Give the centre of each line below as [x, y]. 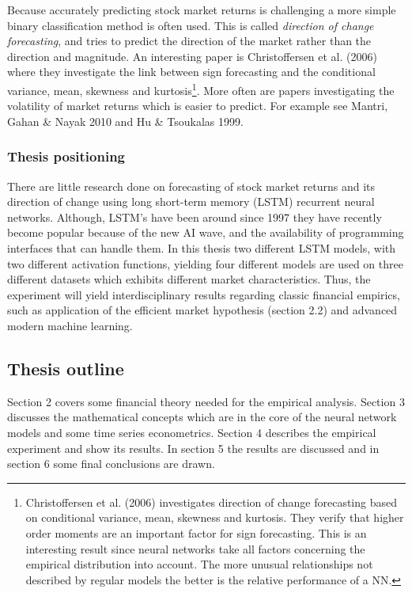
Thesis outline [66, 368]
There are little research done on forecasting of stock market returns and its [191, 186]
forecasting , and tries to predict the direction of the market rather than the [189, 41]
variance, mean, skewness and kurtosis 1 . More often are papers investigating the [201, 89]
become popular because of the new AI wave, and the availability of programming [206, 232]
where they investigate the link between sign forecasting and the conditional [191, 72]
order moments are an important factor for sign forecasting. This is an [196, 532]
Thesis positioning [66, 156]
